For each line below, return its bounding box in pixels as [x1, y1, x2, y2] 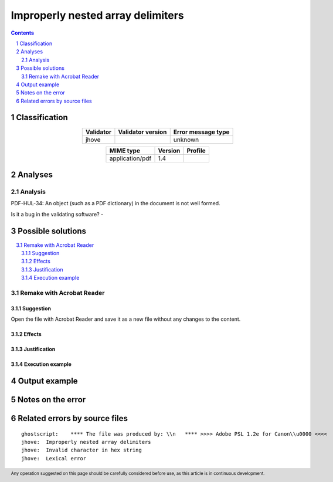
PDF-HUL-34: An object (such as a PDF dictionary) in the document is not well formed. [11, 200, 220, 207]
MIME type [109, 147, 141, 155]
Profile [186, 147, 206, 155]
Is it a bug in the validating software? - [11, 211, 104, 218]
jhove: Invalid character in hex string [21, 447, 142, 454]
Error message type [173, 128, 230, 136]
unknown [173, 135, 199, 144]
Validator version [118, 128, 167, 136]
